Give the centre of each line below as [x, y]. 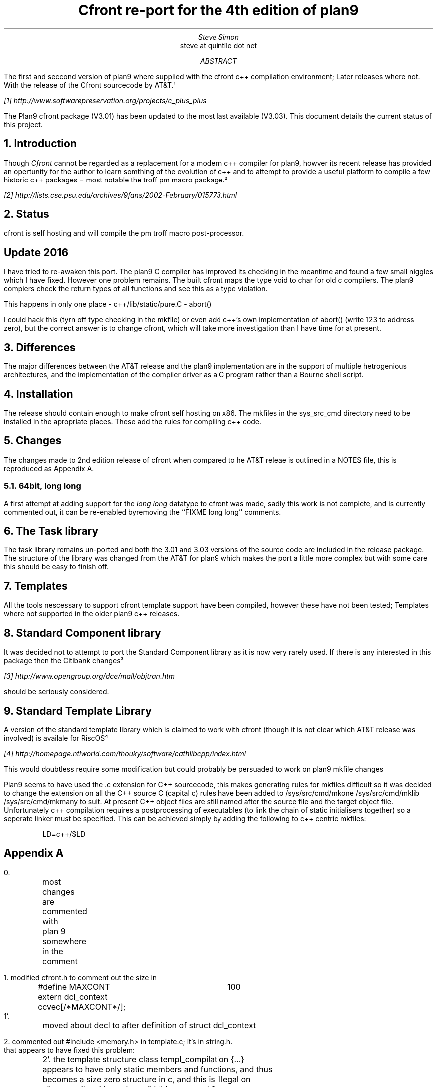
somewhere [65, 941]
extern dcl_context [73, 996]
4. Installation [39, 394]
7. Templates [36, 586]
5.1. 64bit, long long [43, 486]
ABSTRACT [218, 61]
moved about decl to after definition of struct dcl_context [149, 1025]
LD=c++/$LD [64, 834]
